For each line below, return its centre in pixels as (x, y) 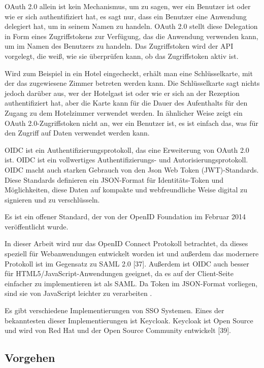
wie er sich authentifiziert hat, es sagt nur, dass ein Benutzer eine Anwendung (126, 16)
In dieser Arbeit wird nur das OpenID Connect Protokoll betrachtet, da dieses (126, 243)
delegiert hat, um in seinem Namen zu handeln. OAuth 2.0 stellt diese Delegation (131, 26)
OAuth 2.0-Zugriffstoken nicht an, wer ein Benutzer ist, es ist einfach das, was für (131, 123)
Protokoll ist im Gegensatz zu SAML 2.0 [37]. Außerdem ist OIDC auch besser (127, 263)
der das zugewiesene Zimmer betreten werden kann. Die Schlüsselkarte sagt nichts (132, 83)
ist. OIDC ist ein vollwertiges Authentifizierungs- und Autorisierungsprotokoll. (126, 160)
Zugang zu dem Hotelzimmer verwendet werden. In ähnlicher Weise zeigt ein (124, 112)
